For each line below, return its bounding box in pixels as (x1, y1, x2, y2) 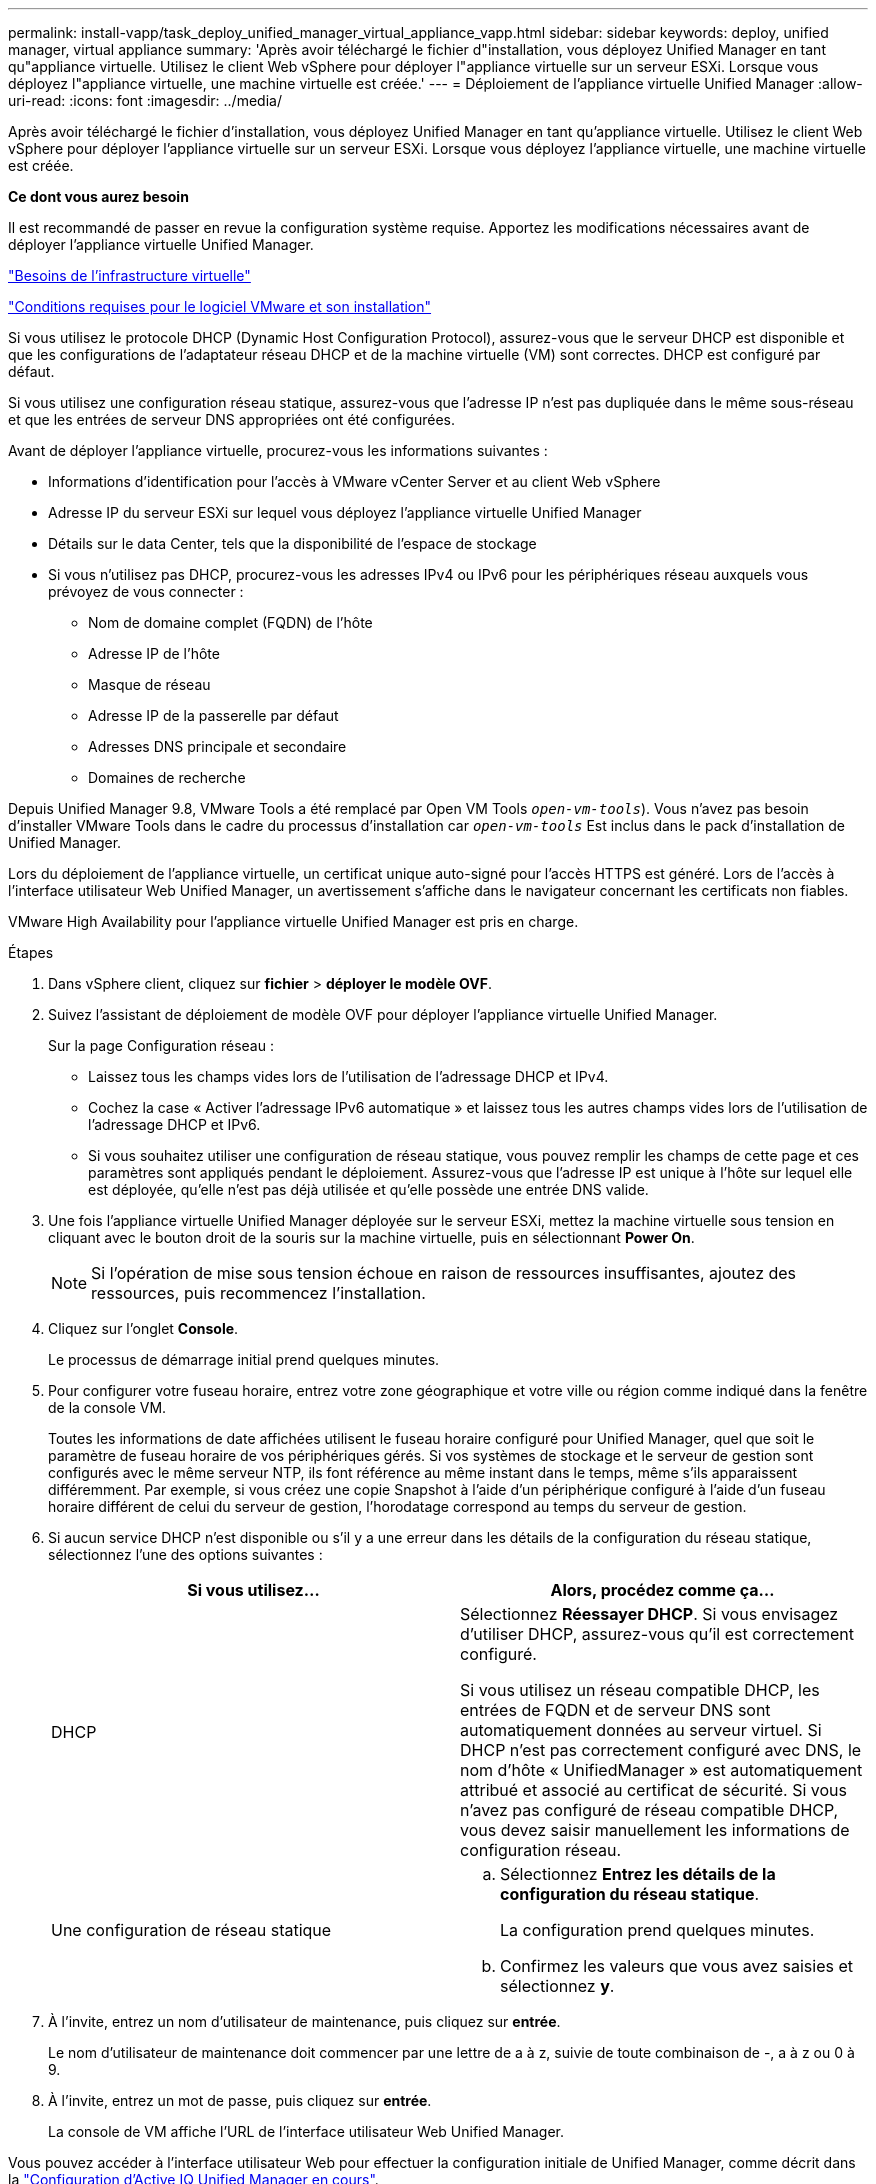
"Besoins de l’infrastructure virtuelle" (8, 267, 251, 284)
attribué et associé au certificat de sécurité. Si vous (460, 1780, 847, 1800)
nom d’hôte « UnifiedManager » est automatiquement (460, 1760, 863, 1780)
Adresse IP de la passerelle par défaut (88, 707, 339, 724)
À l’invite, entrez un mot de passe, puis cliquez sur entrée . (48, 2092, 432, 2109)
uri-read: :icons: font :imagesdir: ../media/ (8, 92, 282, 109)
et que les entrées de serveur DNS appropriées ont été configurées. (8, 411, 455, 428)
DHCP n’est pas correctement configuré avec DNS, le (460, 1740, 862, 1760)
